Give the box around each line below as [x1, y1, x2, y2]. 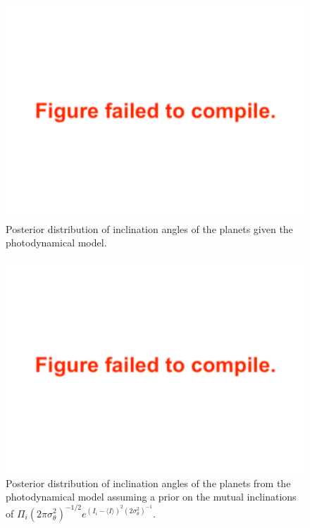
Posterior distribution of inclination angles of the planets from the [6, 475, 291, 490]
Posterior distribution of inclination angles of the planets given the [6, 221, 293, 236]
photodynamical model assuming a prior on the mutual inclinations [6, 489, 297, 504]
